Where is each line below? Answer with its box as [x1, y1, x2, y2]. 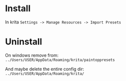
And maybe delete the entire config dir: [5, 66, 84, 72]
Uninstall [5, 36, 43, 47]
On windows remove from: [5, 52, 59, 58]
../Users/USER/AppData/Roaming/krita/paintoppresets [5, 57, 115, 62]
